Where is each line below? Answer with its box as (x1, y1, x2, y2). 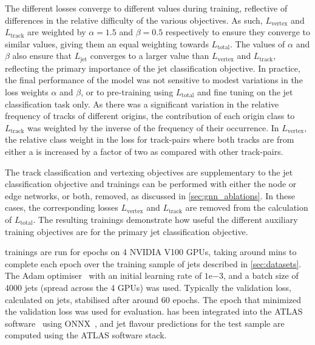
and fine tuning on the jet (197, 86, 293, 98)
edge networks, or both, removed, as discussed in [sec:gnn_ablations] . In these (5, 189, 295, 202)
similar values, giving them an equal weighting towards (5, 37, 209, 50)
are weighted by (27, 26, 86, 38)
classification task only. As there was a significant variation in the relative (5, 97, 279, 110)
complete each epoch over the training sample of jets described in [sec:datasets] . (5, 257, 302, 270)
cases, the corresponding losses (5, 201, 118, 214)
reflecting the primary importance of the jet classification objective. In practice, (5, 61, 300, 74)
